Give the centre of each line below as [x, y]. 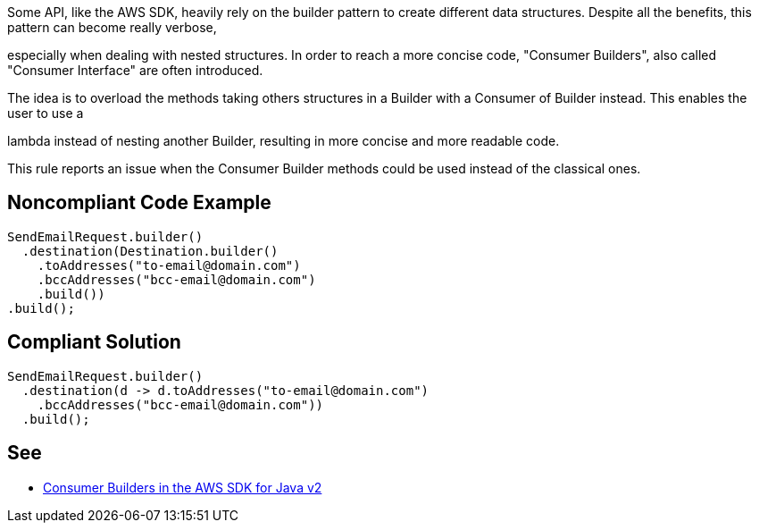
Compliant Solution [94, 342]
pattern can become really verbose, [112, 27]
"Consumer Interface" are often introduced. [135, 70]
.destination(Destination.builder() [150, 251]
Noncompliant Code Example [139, 203]
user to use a [46, 113]
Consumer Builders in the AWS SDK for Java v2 [183, 487]
